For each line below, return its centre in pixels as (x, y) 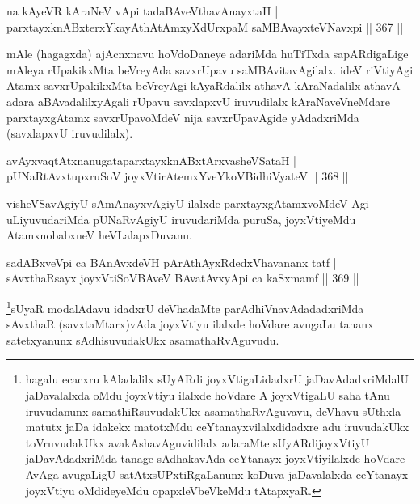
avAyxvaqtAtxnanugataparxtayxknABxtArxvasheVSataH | (151, 160)
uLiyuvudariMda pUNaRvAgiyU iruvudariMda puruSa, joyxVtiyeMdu (181, 219)
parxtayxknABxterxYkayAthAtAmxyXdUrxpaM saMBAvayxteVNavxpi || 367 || (205, 26)
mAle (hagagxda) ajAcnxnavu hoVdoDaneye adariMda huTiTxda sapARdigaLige (208, 54)
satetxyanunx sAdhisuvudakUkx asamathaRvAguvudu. (143, 339)
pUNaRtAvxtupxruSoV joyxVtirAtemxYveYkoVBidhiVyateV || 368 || (178, 176)
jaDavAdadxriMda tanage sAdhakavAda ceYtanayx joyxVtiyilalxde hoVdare (215, 458)
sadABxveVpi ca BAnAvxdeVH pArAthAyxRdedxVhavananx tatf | (172, 262)
